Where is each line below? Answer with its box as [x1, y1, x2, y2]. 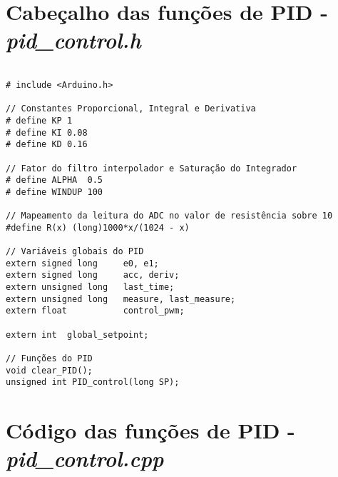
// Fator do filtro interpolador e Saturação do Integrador [6, 163, 297, 174]
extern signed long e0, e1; [6, 258, 159, 268]
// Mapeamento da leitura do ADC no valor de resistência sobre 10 [6, 211, 333, 221]
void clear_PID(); [6, 365, 93, 376]
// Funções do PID [6, 353, 93, 364]
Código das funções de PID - [6, 416, 295, 445]
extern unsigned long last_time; [6, 282, 175, 293]
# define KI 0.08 [6, 127, 88, 138]
